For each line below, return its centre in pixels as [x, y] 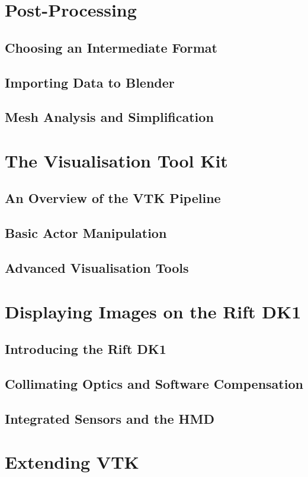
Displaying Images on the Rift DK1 [153, 311]
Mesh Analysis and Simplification [109, 117]
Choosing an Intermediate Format [111, 47]
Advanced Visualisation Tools [97, 268]
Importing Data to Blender [90, 82]
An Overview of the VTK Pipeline [113, 198]
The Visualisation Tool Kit [116, 160]
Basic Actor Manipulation [86, 233]
